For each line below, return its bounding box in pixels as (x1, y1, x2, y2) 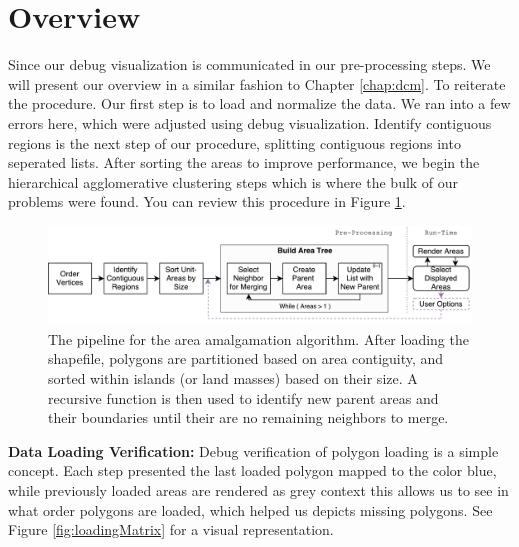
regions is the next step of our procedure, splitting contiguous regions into (8, 132, 461, 153)
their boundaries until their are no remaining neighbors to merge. (48, 407, 449, 428)
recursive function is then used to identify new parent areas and (48, 387, 439, 408)
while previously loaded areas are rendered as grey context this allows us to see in (8, 480, 509, 500)
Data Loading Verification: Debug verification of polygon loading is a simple (8, 440, 499, 461)
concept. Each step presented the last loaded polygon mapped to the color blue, (8, 460, 497, 481)
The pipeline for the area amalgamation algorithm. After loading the (48, 328, 469, 349)
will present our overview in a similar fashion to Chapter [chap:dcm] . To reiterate (8, 73, 506, 94)
